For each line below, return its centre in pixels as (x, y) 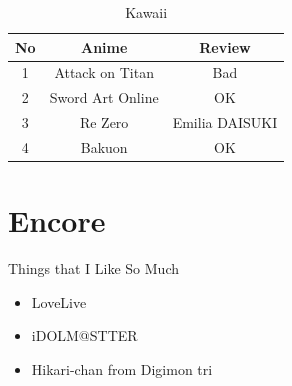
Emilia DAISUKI (225, 122)
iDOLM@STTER (84, 335)
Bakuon (104, 146)
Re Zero (104, 122)
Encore (57, 220)
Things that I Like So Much (93, 268)
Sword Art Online (104, 97)
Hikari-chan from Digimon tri (122, 368)
